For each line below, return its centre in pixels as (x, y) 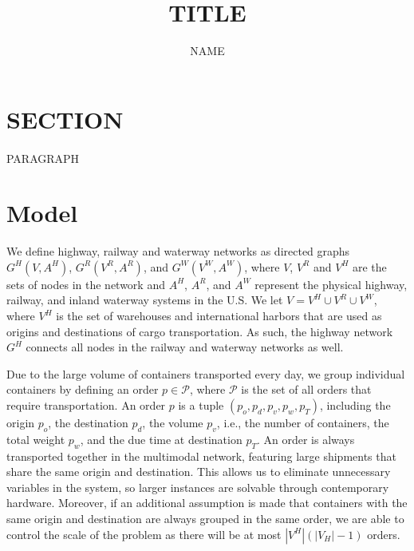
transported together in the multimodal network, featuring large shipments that (201, 456)
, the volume (173, 422)
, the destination (88, 422)
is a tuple (201, 404)
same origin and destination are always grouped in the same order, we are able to (205, 518)
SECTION (65, 119)
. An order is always (306, 439)
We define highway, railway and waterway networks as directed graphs (178, 251)
